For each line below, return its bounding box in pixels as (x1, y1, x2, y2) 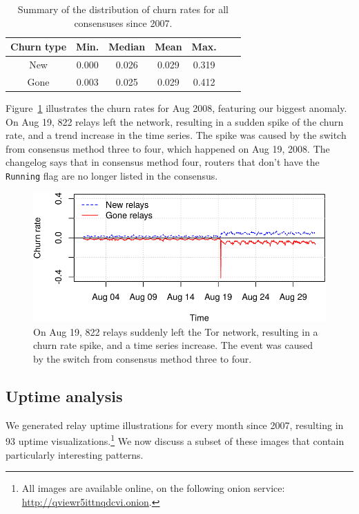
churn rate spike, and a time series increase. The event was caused (33, 338, 313, 352)
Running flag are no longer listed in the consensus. (6, 168, 218, 182)
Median (108, 39, 146, 54)
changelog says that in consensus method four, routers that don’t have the (6, 155, 320, 169)
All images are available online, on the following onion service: (21, 481, 285, 495)
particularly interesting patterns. (6, 447, 144, 461)
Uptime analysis (6, 385, 123, 406)
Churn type (10, 39, 67, 54)
